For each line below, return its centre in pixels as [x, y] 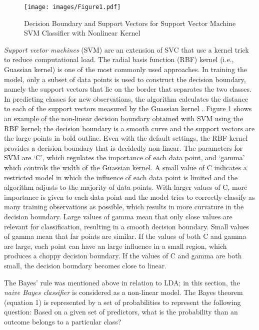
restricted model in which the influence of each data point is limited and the [121, 177]
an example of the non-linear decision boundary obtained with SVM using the [123, 118]
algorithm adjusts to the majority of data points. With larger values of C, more [126, 187]
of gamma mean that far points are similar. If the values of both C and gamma [125, 236]
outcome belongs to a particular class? [63, 321]
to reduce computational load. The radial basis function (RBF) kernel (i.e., [119, 59]
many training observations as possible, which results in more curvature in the [124, 207]
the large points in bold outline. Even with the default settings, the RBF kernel [126, 138]
